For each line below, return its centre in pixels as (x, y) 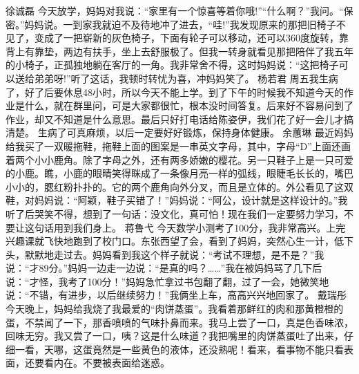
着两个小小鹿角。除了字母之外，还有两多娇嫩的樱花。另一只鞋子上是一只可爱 (179, 159)
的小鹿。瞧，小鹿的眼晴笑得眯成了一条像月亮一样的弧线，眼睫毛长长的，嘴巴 (179, 173)
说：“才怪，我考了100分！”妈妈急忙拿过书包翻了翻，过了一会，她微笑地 (167, 281)
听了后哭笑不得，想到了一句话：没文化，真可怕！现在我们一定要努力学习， (175, 213)
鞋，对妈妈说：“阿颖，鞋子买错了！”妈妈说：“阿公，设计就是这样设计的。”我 (177, 200)
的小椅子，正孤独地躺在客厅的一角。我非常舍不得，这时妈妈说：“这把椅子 (172, 65)
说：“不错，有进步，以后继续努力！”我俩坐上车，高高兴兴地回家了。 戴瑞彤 (176, 295)
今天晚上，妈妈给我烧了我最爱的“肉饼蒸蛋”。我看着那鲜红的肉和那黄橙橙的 (175, 309)
